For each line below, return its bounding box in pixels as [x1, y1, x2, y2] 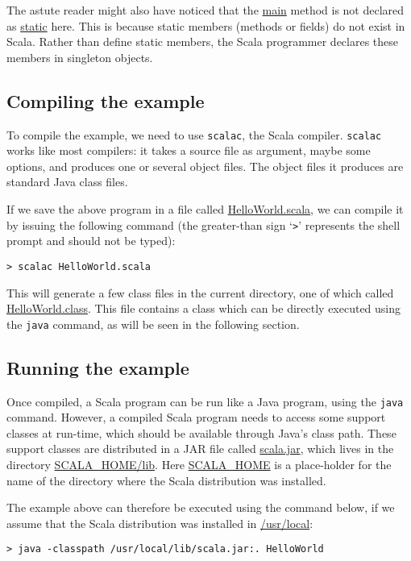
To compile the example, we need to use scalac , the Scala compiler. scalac [6, 126, 382, 143]
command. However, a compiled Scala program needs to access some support [6, 409, 386, 426]
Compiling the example [6, 88, 205, 113]
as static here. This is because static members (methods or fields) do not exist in [6, 17, 405, 34]
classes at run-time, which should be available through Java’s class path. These [6, 424, 396, 441]
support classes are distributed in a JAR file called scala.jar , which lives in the [6, 440, 394, 457]
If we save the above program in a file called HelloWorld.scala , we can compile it [6, 201, 404, 218]
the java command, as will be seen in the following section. [6, 315, 300, 332]
